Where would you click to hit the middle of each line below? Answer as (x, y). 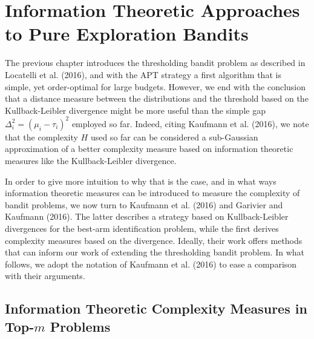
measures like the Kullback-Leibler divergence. (91, 160)
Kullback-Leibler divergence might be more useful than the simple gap (135, 110)
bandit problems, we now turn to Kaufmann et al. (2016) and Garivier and (144, 204)
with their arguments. (45, 276)
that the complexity (41, 137)
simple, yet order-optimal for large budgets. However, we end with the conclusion (155, 86)
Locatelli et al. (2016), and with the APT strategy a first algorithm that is (143, 74)
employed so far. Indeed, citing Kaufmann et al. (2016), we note (190, 123)
